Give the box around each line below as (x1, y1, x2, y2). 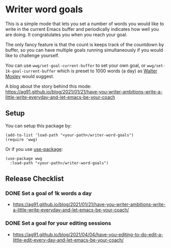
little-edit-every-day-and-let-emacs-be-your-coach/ (12, 237, 124, 243)
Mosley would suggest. (5, 73, 55, 79)
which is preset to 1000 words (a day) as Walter (57, 68, 158, 74)
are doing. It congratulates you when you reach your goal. (5, 31, 127, 37)
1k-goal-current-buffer (5, 68, 56, 74)
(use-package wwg (5, 156, 42, 161)
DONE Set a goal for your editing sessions (5, 220, 112, 227)
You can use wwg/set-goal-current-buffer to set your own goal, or (5, 62, 146, 68)
